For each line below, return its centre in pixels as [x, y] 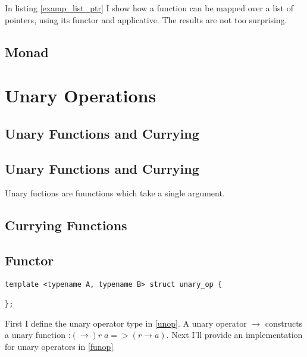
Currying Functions [66, 225]
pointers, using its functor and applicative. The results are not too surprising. [146, 19]
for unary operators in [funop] [59, 347]
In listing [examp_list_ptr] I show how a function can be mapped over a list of [149, 8]
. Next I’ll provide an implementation [234, 335]
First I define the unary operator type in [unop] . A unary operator [126, 323]
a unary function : [38, 335]
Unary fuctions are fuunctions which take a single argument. [115, 193]
